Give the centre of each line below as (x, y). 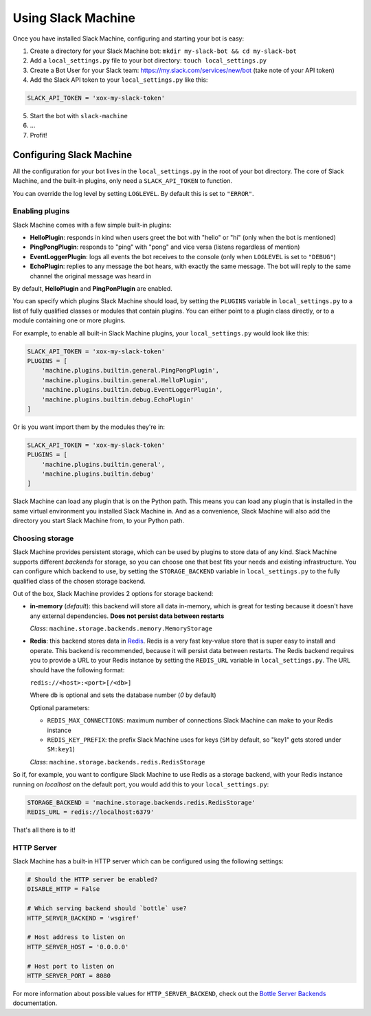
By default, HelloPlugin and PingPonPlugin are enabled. (93, 289)
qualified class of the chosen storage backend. (79, 581)
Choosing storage (43, 538)
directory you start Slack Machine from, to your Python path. (99, 521)
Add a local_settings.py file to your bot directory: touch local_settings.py (148, 60)
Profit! (38, 135)
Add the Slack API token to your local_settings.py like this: (119, 80)
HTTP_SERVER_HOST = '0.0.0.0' (78, 947)
